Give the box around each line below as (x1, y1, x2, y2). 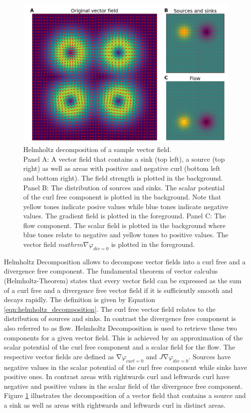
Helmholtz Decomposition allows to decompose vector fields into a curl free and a (4, 256, 246, 266)
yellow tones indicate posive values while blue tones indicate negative (23, 201, 228, 211)
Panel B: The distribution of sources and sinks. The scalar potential (23, 182, 225, 192)
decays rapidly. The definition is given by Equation (4, 294, 155, 305)
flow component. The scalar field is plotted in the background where (23, 220, 226, 230)
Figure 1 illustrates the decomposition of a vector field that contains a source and (4, 390, 246, 400)
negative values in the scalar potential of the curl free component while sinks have (4, 362, 247, 372)
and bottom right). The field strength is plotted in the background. (23, 172, 223, 183)
